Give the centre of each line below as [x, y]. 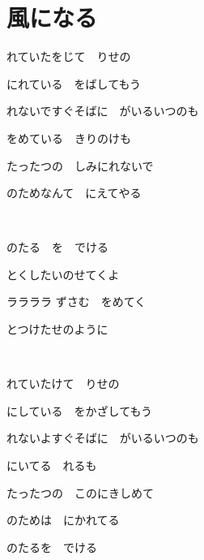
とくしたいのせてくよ [63, 274]
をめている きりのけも [69, 138]
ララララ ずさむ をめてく [76, 302]
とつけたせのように [57, 329]
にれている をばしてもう [74, 83]
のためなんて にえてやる [74, 193]
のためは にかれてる [63, 520]
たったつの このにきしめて [80, 492]
